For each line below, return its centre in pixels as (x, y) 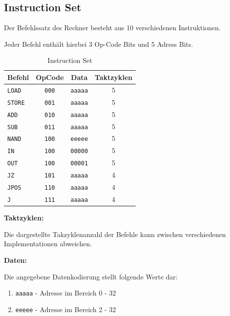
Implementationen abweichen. (48, 244)
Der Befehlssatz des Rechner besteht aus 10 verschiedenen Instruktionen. (112, 28)
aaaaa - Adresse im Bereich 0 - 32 (66, 293)
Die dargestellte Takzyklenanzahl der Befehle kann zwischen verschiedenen (115, 234)
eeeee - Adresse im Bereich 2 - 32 (66, 309)
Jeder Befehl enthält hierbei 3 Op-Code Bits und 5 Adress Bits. (98, 44)
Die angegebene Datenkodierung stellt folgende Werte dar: (91, 276)
